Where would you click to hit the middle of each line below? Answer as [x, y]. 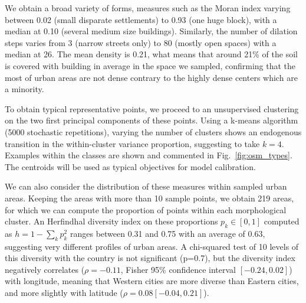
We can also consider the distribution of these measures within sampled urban [146, 186]
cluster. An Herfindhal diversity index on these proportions [111, 221]
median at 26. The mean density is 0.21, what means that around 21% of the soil [151, 54]
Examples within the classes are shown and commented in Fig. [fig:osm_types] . [149, 155]
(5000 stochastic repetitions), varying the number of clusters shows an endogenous [153, 131]
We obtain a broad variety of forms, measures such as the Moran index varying [148, 8]
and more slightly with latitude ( [64, 293]
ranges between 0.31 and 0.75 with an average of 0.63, [167, 233]
